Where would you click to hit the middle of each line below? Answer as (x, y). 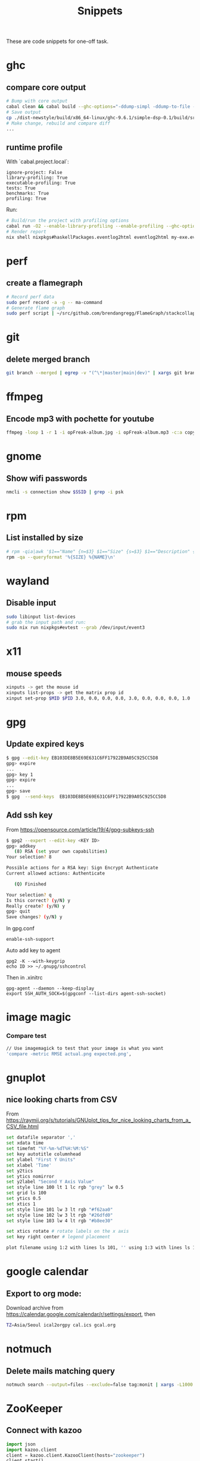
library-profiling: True (37, 178)
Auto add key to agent (33, 950)
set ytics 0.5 (24, 1199)
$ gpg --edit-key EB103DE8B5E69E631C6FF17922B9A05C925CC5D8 (82, 758)
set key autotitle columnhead (44, 1154)
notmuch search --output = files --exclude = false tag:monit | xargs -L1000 (100, 1384)
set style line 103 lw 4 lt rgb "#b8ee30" (60, 1221)
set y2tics (20, 1171)
